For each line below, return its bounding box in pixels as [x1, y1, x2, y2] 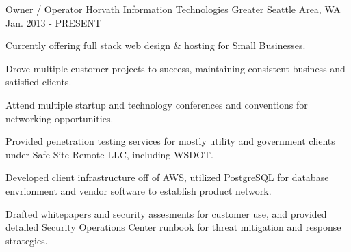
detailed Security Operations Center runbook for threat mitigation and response [5, 220, 341, 234]
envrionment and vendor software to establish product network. [5, 183, 272, 197]
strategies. [5, 233, 48, 247]
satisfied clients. [5, 74, 72, 89]
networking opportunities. [5, 111, 114, 125]
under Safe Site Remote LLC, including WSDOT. [5, 147, 213, 161]
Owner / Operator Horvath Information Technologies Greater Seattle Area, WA [5, 2, 341, 16]
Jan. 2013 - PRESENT [5, 15, 101, 29]
